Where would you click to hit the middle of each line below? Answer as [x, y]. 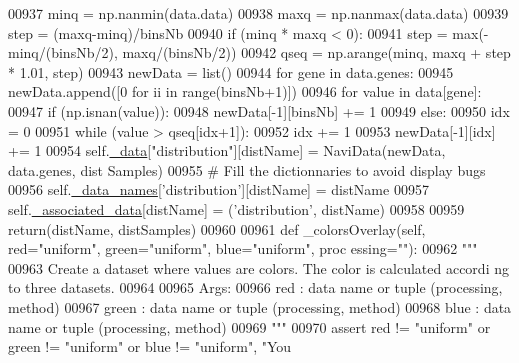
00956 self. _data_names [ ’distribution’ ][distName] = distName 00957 [218, 189]
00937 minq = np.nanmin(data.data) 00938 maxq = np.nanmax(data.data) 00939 [258, 13]
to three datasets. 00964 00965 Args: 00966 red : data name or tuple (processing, [255, 287]
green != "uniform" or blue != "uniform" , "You [150, 346]
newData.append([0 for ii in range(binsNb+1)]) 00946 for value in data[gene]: [245, 91]
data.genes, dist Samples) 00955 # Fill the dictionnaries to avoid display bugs [247, 169]
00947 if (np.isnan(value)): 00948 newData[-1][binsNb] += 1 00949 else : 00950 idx [259, 110]
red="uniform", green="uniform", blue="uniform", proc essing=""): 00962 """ [243, 248]
